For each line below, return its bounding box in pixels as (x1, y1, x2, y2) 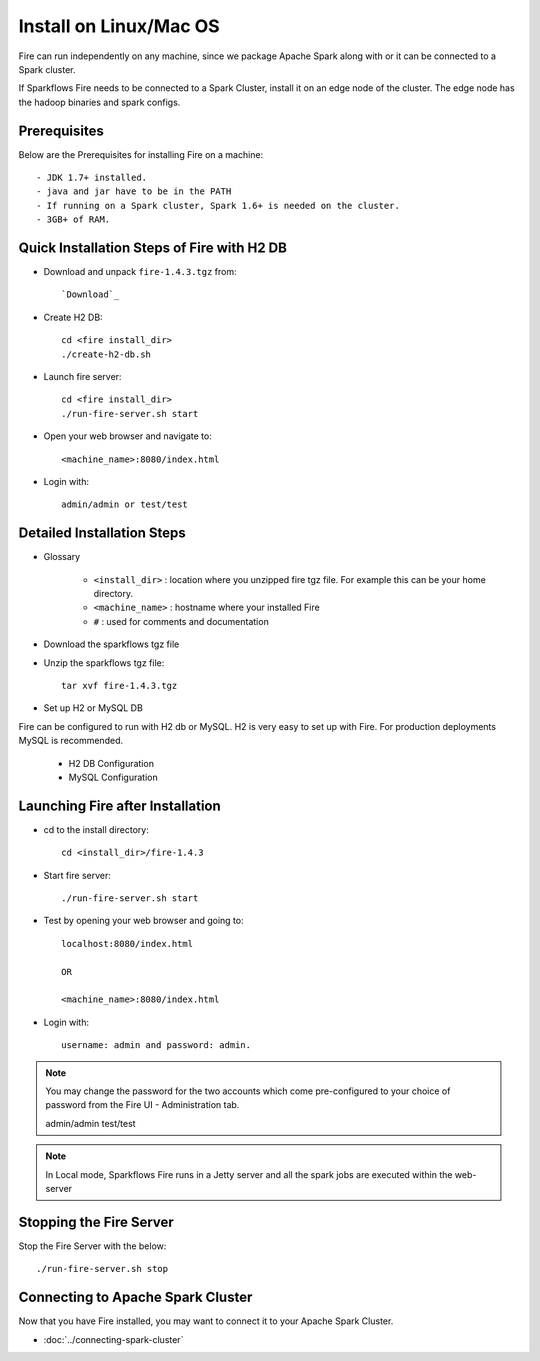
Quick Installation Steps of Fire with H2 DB (18, 240, 287, 256)
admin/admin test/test (45, 1117, 136, 1129)
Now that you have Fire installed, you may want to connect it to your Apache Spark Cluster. (18, 1315, 394, 1327)
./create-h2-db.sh (61, 348, 152, 360)
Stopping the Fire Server (18, 1213, 174, 1230)
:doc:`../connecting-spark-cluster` (43, 1333, 184, 1345)
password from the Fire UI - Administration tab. (45, 1099, 240, 1111)
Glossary (43, 551, 81, 563)
